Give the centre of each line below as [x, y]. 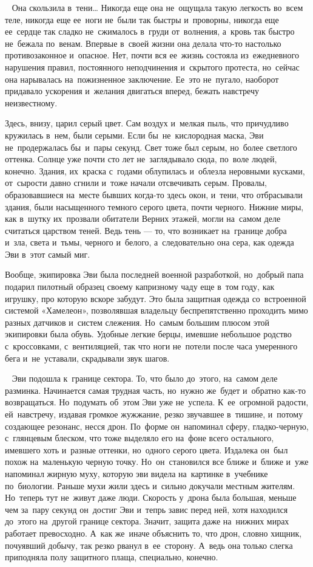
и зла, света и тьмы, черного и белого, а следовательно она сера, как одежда [150, 242]
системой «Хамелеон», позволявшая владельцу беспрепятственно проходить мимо [156, 310]
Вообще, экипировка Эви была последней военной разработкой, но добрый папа [154, 274]
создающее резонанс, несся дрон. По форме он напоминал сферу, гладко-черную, [157, 426]
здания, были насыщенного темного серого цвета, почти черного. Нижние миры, [154, 206]
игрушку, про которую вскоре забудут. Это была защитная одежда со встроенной [156, 298]
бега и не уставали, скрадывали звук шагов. [87, 358]
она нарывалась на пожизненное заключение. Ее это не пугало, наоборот [142, 79]
